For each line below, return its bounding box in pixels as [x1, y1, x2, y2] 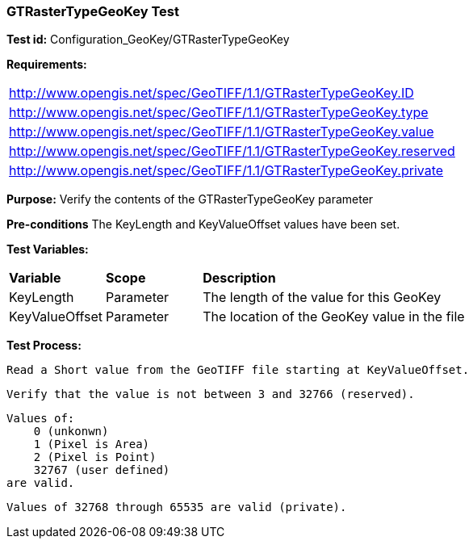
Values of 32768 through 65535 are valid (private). [6, 501, 347, 514]
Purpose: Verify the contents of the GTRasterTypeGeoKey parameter [6, 192, 374, 207]
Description [203, 270, 276, 287]
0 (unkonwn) [33, 425, 109, 438]
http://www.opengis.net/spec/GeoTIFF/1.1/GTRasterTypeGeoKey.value [9, 124, 434, 140]
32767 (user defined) [33, 463, 170, 477]
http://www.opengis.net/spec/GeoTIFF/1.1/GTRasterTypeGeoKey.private [9, 162, 444, 179]
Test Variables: [6, 242, 89, 257]
